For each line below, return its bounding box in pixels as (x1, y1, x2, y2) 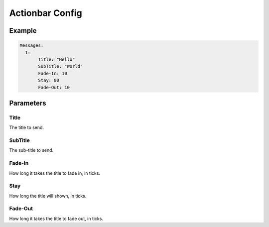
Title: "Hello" (38, 56, 75, 62)
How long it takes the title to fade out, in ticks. (9, 216, 103, 222)
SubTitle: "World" (38, 64, 83, 69)
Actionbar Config (9, 7, 82, 18)
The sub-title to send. (9, 147, 54, 153)
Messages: (19, 43, 44, 48)
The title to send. (9, 124, 44, 130)
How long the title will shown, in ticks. (9, 193, 87, 199)
